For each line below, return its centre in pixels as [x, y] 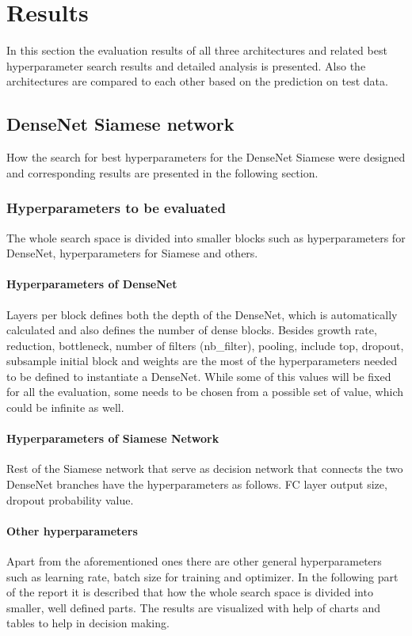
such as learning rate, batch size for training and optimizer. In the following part [202, 576]
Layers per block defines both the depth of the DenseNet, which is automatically [202, 314]
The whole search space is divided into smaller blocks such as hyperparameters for [206, 237]
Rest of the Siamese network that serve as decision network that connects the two [205, 468]
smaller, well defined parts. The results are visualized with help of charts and [193, 607]
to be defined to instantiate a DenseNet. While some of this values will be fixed [199, 376]
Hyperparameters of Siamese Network [113, 438]
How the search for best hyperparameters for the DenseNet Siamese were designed [206, 157]
